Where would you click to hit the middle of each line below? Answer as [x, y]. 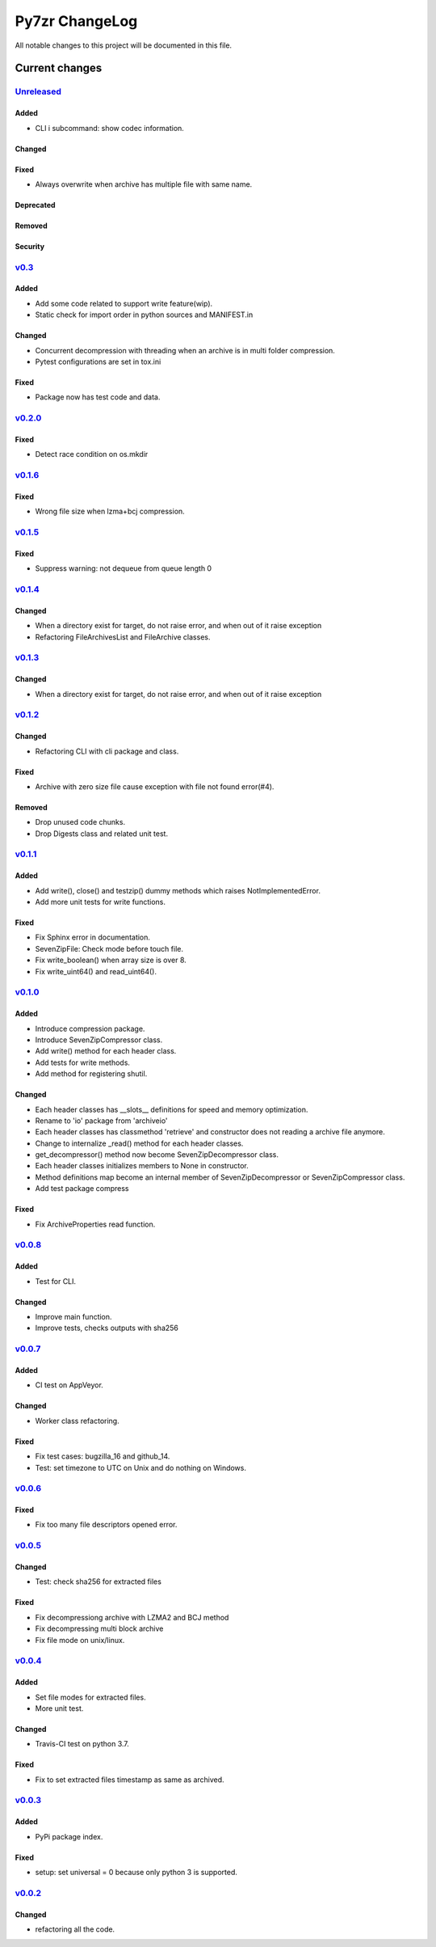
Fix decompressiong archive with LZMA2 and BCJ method [132, 1617]
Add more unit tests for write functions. [100, 902]
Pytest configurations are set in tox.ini [98, 362]
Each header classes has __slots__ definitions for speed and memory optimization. [172, 1109]
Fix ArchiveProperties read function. [95, 1224]
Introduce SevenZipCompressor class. [99, 1040]
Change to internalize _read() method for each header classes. [139, 1143]
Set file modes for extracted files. [90, 1697]
